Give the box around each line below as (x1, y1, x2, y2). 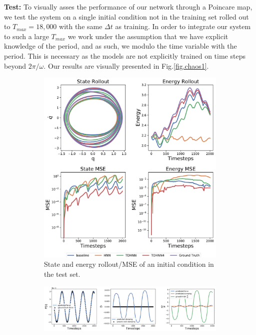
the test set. (44, 268, 80, 279)
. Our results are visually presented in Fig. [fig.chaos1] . (43, 60, 209, 71)
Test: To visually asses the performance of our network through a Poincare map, (4, 2, 252, 12)
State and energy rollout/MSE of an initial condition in (44, 259, 214, 269)
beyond (4, 60, 26, 71)
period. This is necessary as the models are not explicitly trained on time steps (4, 50, 245, 61)
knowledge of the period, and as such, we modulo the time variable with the (4, 41, 237, 51)
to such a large (4, 31, 49, 41)
